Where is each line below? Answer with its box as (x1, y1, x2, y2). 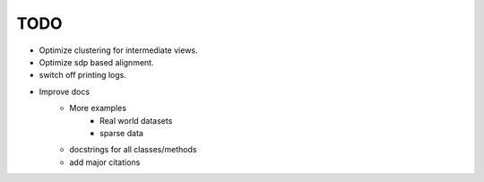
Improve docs (39, 86, 90, 97)
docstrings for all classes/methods (69, 144, 197, 155)
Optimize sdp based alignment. (39, 56, 154, 67)
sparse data (99, 127, 143, 138)
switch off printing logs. (39, 70, 127, 81)
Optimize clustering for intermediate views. (39, 45, 198, 56)
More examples (69, 103, 127, 114)
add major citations (69, 157, 141, 168)
